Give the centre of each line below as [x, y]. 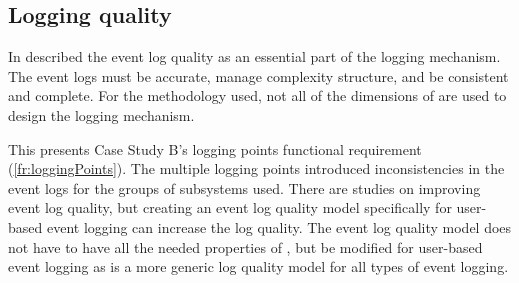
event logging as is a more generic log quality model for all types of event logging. [258, 266]
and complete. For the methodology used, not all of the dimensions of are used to [257, 95]
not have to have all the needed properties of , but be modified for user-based [245, 246]
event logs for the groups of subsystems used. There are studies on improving [244, 187]
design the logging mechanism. [101, 114]
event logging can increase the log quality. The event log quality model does [279, 226]
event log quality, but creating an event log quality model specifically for [230, 207]
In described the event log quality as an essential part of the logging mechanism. [254, 56]
